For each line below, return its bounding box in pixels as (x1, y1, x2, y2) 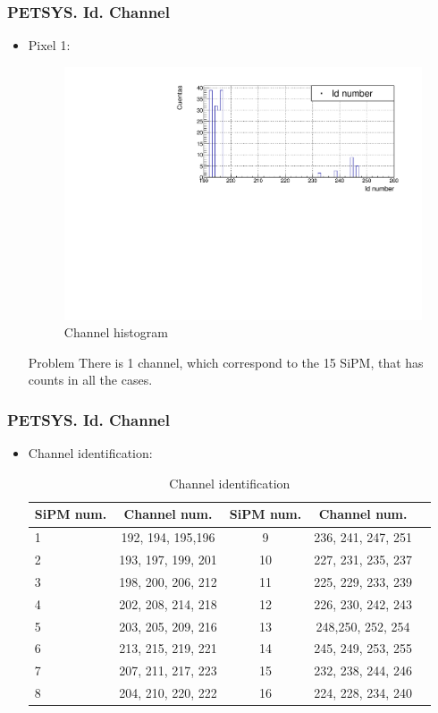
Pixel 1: (28, 36, 71, 55)
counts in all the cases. (28, 370, 153, 389)
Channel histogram (63, 323, 168, 342)
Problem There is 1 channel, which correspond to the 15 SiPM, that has (28, 352, 424, 371)
